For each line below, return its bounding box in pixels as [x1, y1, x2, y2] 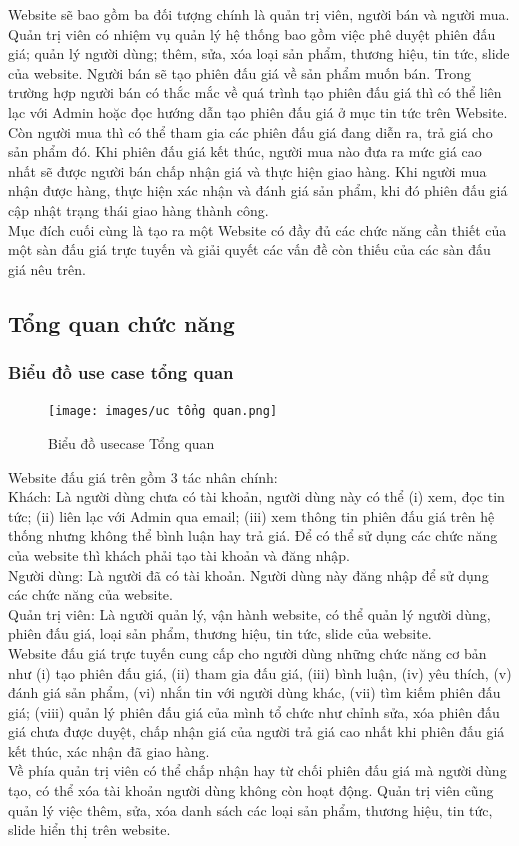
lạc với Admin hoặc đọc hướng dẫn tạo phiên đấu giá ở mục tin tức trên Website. [8, 101, 508, 122]
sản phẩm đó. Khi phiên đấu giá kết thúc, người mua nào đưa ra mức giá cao [8, 141, 482, 162]
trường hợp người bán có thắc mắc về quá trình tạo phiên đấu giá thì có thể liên [8, 82, 502, 103]
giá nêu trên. [8, 258, 86, 279]
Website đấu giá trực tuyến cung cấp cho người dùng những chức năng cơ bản [8, 642, 487, 663]
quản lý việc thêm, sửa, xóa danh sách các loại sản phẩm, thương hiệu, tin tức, [8, 799, 493, 820]
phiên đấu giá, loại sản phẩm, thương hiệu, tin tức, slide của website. [8, 623, 432, 644]
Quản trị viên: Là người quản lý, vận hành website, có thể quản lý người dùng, [8, 603, 491, 624]
